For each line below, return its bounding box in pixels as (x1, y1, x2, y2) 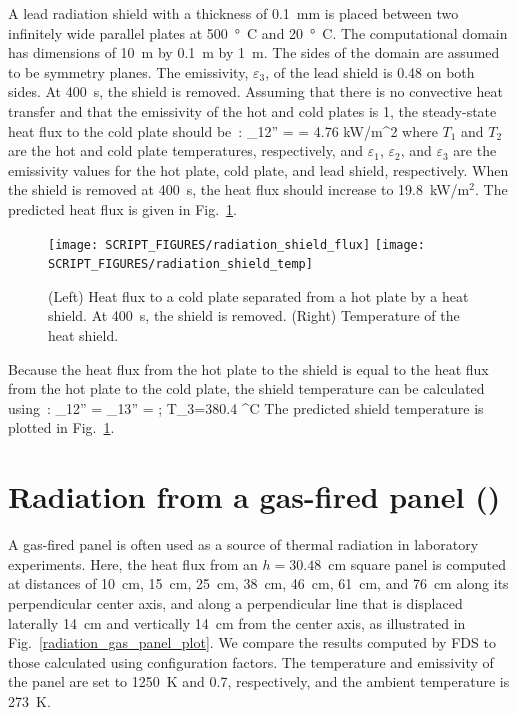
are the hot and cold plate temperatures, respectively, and (8, 140, 363, 161)
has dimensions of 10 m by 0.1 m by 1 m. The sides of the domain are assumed (8, 42, 500, 63)
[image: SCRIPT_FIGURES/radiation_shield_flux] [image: (48, 237, 425, 252)
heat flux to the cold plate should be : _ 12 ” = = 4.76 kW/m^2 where (8, 120, 438, 141)
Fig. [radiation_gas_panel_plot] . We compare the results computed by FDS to (8, 632, 496, 653)
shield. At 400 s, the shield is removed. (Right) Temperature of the (48, 305, 460, 326)
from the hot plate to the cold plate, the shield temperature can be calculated (8, 378, 485, 399)
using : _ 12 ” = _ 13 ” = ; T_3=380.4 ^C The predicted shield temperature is (8, 397, 484, 418)
